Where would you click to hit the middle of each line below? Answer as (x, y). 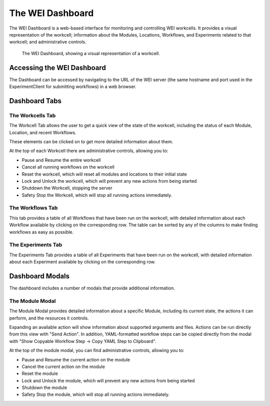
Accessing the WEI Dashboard (57, 68)
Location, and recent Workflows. (43, 132)
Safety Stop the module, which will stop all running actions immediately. (96, 394)
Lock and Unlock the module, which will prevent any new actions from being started (108, 380)
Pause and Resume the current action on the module (76, 359)
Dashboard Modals (39, 276)
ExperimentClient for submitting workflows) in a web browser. (73, 87)
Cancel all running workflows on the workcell (68, 167)
